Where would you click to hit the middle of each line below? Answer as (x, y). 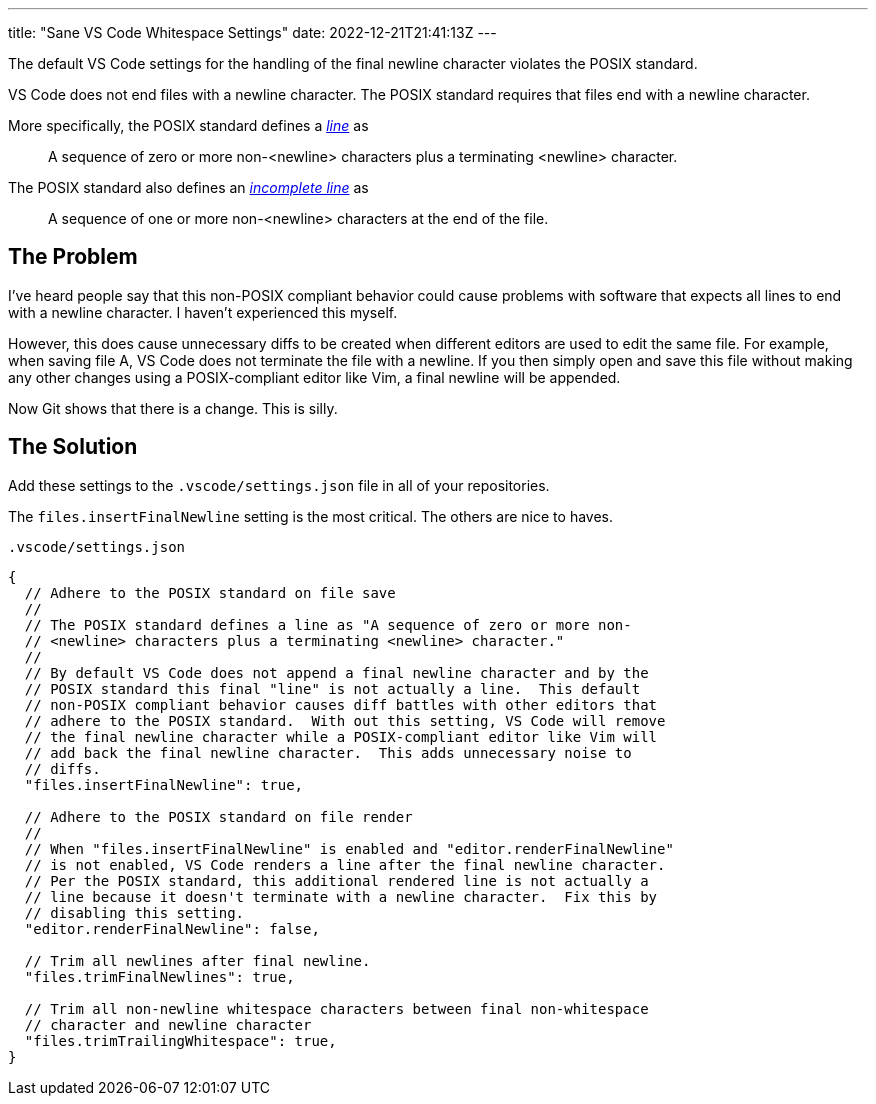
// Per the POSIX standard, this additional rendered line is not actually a (336, 880)
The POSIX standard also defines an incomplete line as (188, 187)
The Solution (73, 447)
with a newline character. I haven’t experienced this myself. (203, 312)
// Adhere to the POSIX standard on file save (210, 592)
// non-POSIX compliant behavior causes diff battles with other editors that (341, 704)
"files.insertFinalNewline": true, (164, 784)
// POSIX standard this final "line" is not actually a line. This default (332, 688)
